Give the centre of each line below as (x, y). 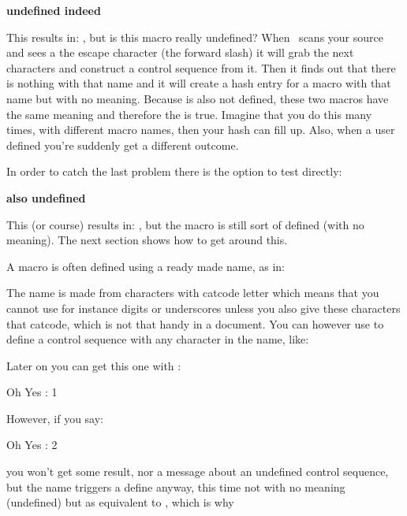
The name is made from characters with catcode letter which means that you (193, 293)
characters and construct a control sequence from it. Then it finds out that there (201, 67)
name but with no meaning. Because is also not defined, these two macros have (198, 98)
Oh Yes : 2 (32, 445)
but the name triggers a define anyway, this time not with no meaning (176, 486)
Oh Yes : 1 (32, 392)
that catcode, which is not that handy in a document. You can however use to (195, 323)
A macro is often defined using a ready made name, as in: (146, 266)
